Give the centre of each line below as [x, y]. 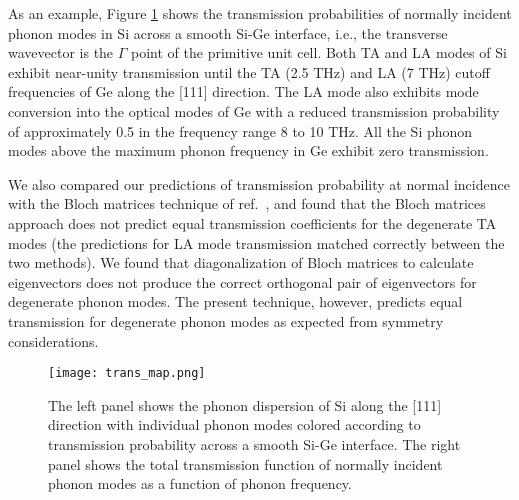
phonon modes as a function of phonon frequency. [200, 483]
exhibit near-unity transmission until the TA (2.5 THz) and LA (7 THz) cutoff [249, 71]
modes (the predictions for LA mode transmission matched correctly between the [256, 242]
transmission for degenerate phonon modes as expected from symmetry [226, 320]
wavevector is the [61, 52]
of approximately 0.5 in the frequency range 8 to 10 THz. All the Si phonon [240, 130]
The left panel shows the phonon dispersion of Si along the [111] [245, 404]
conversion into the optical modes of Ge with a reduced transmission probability [254, 110]
